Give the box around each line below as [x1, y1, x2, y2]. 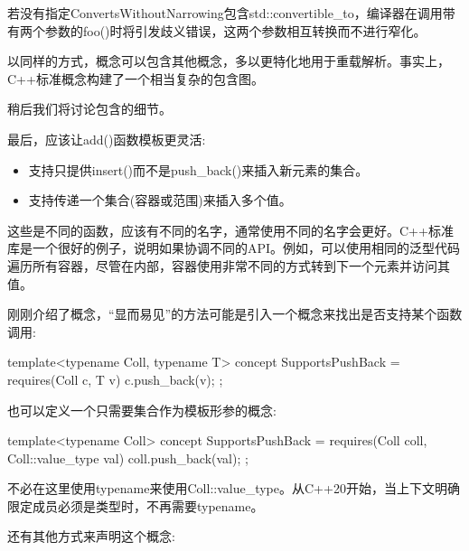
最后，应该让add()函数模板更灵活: [7, 129, 206, 148]
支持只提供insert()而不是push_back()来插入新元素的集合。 [28, 160, 369, 179]
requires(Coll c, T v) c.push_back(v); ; [7, 369, 223, 388]
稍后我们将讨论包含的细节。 [7, 99, 172, 118]
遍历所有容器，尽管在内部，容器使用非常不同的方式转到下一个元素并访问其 [7, 256, 450, 275]
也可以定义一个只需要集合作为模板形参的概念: [7, 400, 277, 419]
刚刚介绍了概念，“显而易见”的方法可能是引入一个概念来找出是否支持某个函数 [7, 304, 463, 323]
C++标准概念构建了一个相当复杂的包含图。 [7, 69, 264, 88]
